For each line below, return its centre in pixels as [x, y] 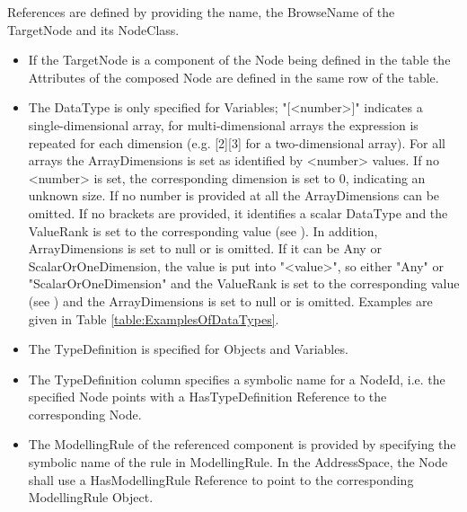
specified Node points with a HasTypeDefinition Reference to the [207, 397]
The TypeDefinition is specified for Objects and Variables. [188, 349]
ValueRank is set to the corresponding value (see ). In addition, [203, 230]
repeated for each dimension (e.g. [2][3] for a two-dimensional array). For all [237, 142]
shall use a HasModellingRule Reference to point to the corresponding [221, 479]
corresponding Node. [85, 414]
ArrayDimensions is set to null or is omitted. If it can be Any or [205, 248]
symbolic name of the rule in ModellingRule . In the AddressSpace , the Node [238, 462]
